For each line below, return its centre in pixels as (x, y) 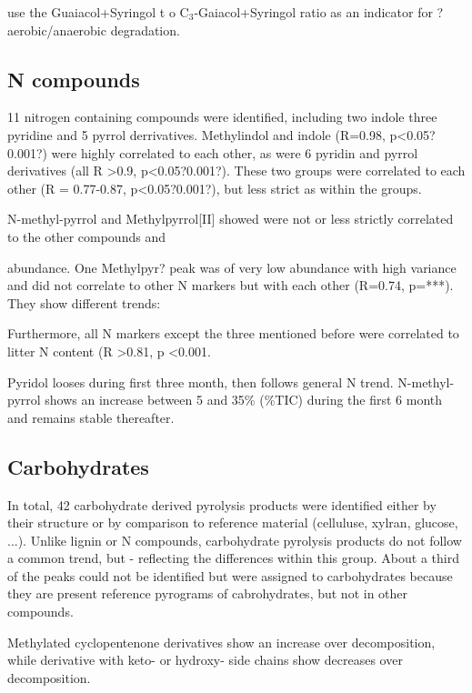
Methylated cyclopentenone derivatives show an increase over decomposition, (221, 642)
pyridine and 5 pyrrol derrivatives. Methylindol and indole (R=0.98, (196, 134)
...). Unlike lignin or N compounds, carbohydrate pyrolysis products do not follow (235, 540)
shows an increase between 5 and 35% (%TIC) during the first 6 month (244, 400)
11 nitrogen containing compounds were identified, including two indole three (222, 117)
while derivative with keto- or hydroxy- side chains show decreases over (205, 660)
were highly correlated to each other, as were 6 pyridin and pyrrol (235, 152)
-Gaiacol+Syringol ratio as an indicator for (313, 12)
